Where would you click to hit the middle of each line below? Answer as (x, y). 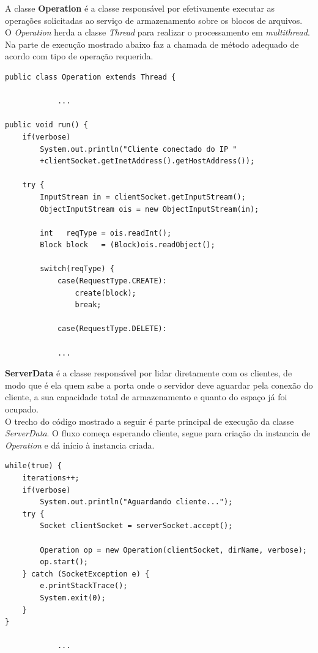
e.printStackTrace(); (84, 586)
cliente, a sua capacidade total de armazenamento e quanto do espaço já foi (146, 397)
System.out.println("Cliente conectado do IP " (139, 149)
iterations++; (51, 478)
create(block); (105, 293)
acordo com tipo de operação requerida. (79, 56)
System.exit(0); (73, 598)
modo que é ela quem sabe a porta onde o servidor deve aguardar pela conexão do (159, 385)
